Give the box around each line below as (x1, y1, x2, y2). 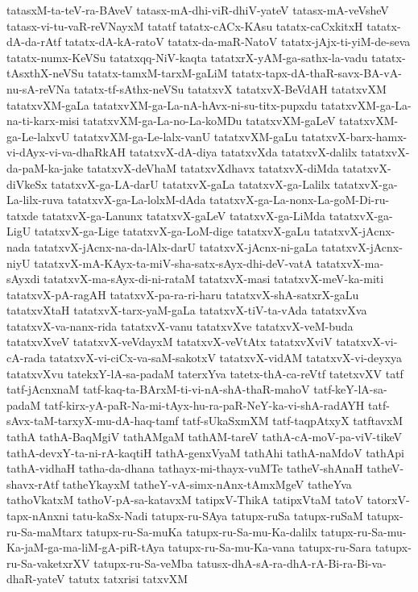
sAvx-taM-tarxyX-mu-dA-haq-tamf (6, 412, 179, 429)
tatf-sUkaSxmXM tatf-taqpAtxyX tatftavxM (182, 412, 404, 429)
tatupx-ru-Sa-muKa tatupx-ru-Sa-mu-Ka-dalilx (85, 523, 317, 540)
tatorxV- (366, 491, 410, 508)
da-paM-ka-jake (6, 159, 84, 176)
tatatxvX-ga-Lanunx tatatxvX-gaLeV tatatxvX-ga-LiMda (41, 206, 326, 223)
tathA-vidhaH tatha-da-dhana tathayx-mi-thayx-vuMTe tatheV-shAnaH (6, 460, 363, 477)
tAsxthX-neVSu (6, 65, 85, 81)
